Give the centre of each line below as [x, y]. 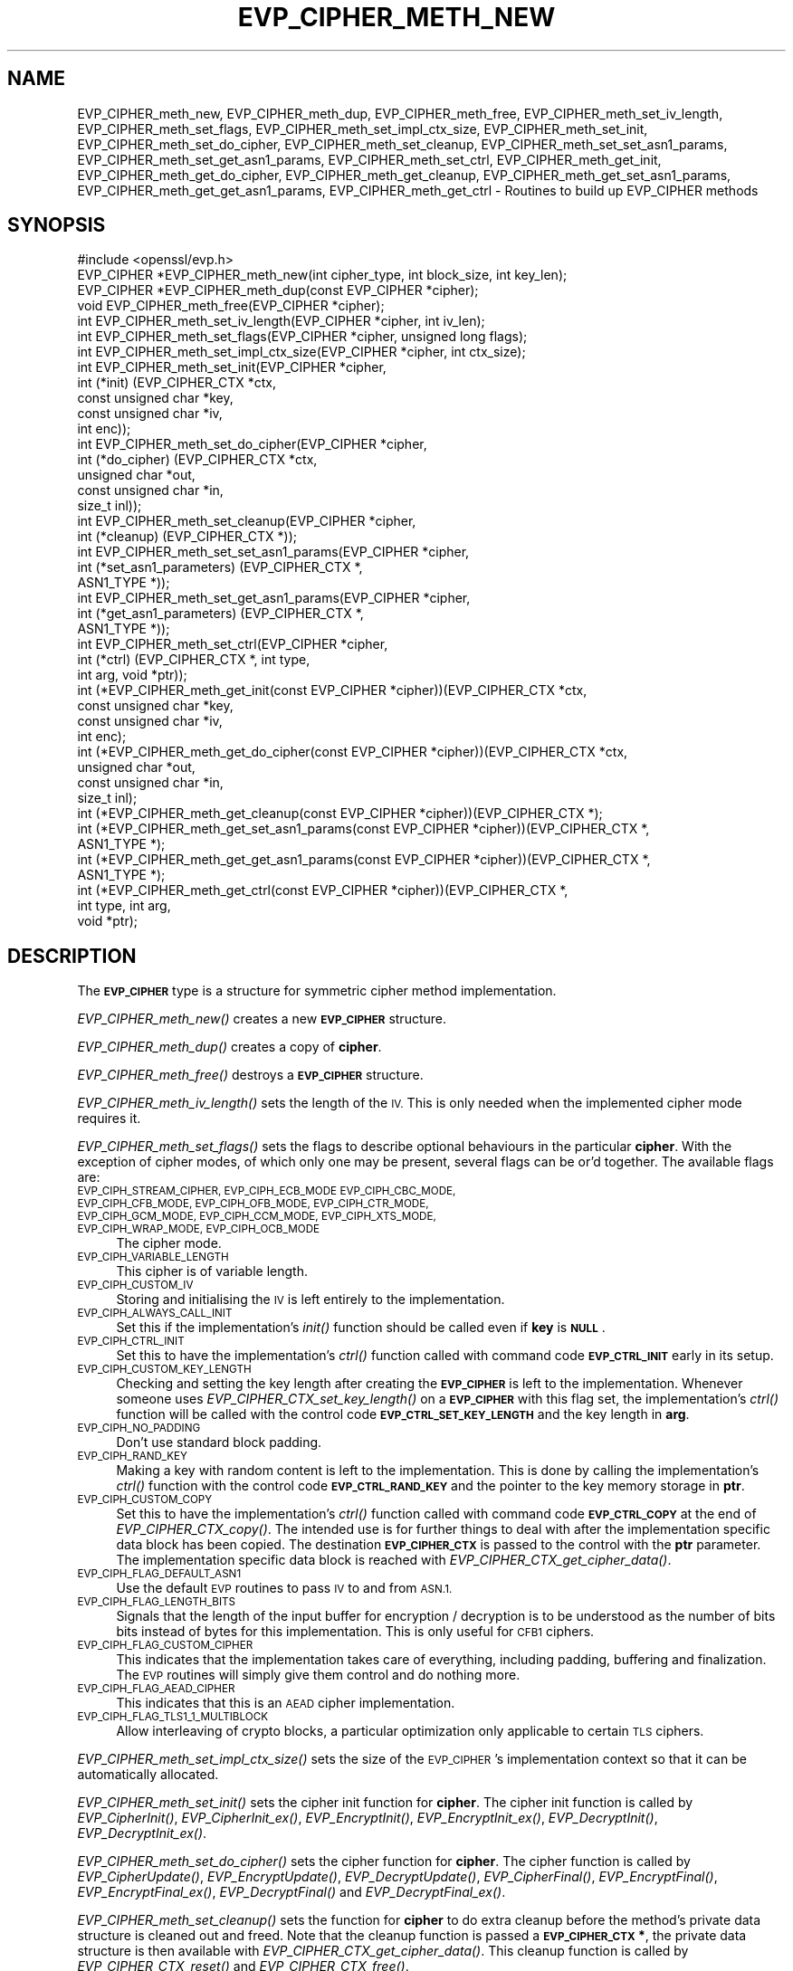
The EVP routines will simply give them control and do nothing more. [318, 1675]
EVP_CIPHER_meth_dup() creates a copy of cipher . [229, 1047]
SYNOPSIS [57, 225]
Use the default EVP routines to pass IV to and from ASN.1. [284, 1588]
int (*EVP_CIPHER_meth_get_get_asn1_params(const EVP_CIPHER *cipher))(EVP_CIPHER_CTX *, [364, 860]
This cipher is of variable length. [212, 1271]
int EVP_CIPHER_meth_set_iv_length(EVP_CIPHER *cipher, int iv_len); [281, 321]
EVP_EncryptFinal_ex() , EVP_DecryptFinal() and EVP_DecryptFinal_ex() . [291, 1892]
